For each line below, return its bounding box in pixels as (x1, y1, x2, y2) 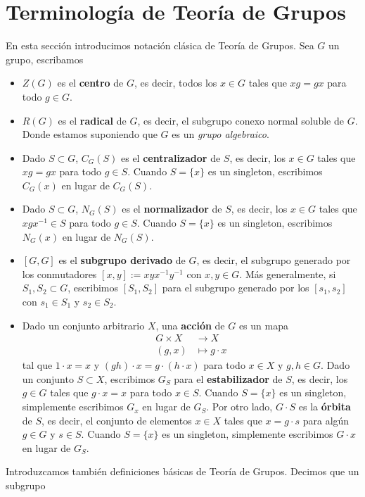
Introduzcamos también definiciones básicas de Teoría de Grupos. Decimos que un (6, 464, 359, 479)
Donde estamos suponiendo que (22, 127, 158, 141)
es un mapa (238, 317, 288, 332)
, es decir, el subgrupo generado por (196, 253, 351, 268)
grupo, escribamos (6, 51, 84, 66)
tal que (22, 358, 53, 372)
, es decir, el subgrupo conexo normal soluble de (137, 113, 344, 127)
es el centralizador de (121, 150, 221, 165)
